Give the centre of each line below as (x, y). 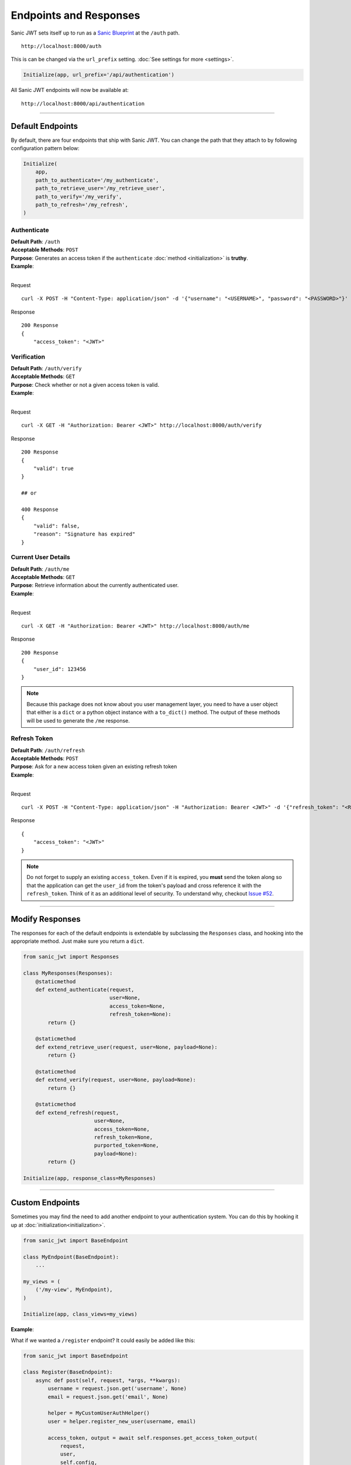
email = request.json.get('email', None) (108, 1397)
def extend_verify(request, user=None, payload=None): (116, 1080)
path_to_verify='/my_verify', (79, 197)
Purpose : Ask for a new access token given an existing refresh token (94, 766)
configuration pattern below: (45, 148)
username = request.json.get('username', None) (117, 1389)
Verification (28, 356)
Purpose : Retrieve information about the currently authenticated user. (95, 585)
